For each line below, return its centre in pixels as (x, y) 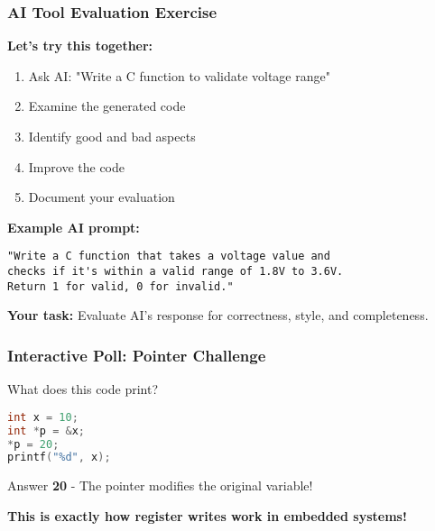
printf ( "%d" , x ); (59, 458)
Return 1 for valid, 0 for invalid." (120, 286)
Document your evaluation (102, 197)
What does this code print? (83, 389)
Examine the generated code (107, 106)
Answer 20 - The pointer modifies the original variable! (160, 485)
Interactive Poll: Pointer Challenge (137, 355)
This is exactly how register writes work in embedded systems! (207, 515)
